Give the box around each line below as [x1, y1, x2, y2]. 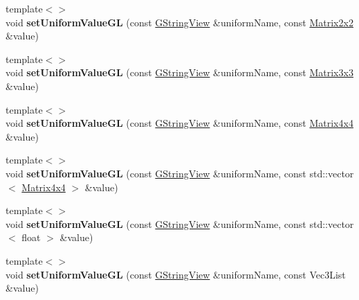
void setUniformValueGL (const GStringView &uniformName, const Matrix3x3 [6, 65, 353, 80]
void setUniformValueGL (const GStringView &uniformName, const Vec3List [6, 267, 346, 281]
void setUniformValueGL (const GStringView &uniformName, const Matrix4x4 [6, 116, 353, 130]
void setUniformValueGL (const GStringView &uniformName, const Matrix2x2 [6, 15, 353, 29]
